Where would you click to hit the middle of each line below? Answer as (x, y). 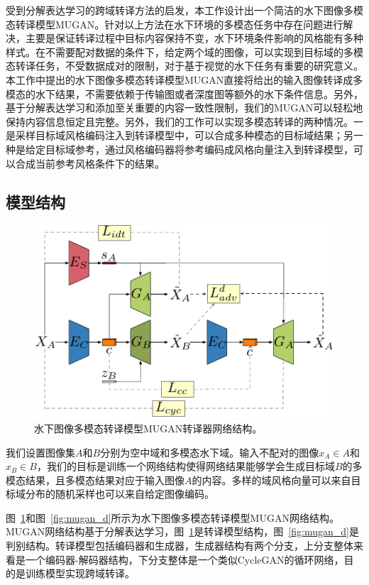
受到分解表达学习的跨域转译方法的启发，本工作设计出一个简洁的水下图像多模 (184, 10)
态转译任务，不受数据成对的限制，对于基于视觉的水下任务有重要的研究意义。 (184, 66)
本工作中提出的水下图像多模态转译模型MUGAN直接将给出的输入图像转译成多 (184, 79)
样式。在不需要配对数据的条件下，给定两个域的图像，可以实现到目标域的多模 (184, 51)
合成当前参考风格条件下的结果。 (90, 163)
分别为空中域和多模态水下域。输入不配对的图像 (210, 452)
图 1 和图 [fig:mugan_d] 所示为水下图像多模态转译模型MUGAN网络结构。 (172, 517)
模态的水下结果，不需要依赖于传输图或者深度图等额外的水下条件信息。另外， (184, 93)
